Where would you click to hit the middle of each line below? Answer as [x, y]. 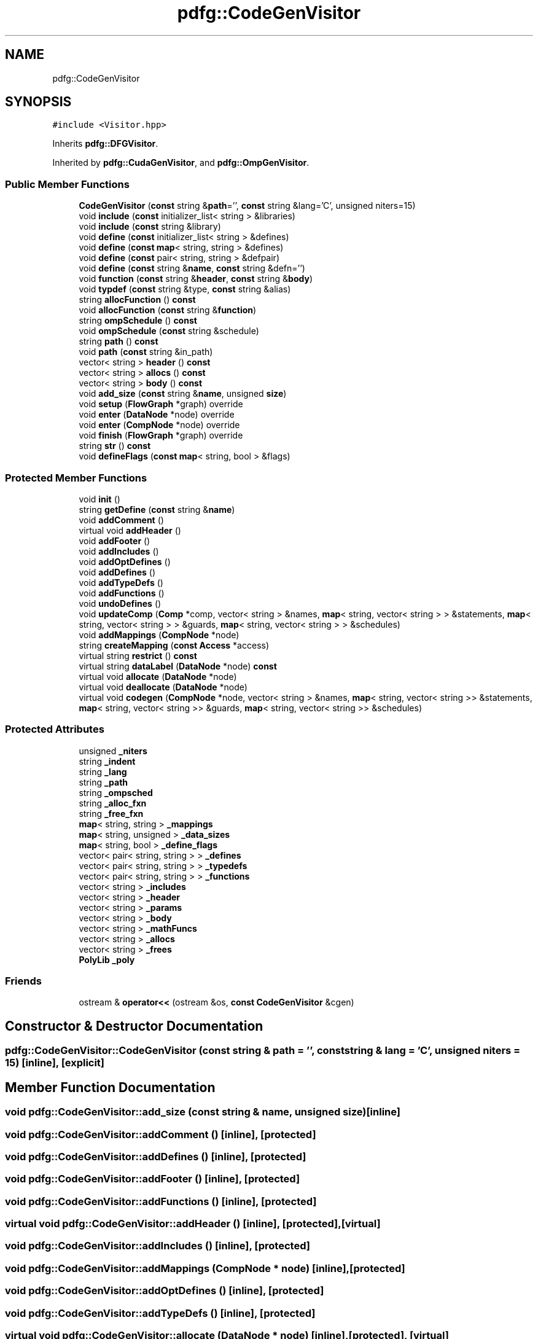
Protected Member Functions [76, 478]
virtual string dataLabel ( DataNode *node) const [178, 666]
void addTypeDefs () [121, 582]
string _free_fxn [111, 813]
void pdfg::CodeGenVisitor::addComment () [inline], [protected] [161, 1134]
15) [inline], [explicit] [55, 1063]
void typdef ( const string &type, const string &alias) [185, 289]
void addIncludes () [119, 551]
